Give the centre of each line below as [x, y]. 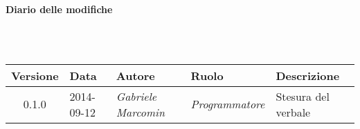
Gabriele [136, 96]
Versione [35, 75]
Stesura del [303, 96]
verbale [293, 112]
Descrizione [308, 75]
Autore [135, 75]
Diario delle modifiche [59, 9]
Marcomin [140, 112]
